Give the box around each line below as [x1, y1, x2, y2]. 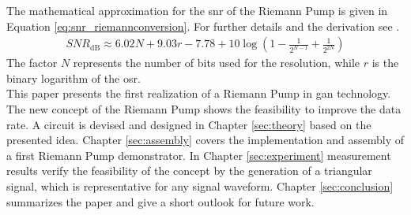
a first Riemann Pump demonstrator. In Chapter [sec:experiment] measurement [6, 146, 391, 163]
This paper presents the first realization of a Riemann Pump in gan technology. [6, 85, 391, 102]
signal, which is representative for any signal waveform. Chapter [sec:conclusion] [6, 177, 394, 194]
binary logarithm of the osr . [6, 69, 141, 86]
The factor [6, 54, 58, 71]
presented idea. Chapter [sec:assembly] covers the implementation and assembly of [6, 132, 405, 148]
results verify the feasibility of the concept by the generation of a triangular [6, 162, 372, 179]
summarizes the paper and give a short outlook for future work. [6, 193, 315, 209]
